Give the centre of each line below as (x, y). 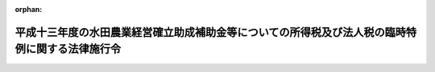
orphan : (29, 9)
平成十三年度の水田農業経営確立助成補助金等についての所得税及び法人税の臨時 (211, 32)
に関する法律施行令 (73, 49)
